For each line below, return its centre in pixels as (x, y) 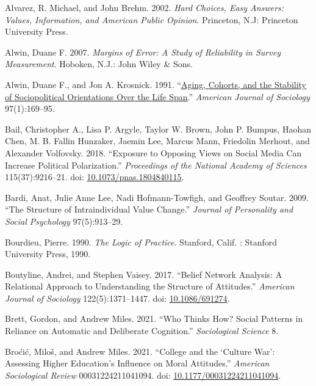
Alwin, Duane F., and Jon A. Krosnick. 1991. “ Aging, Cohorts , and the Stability (156, 84)
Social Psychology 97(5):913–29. (64, 221)
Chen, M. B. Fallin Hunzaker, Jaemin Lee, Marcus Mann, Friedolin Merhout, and (157, 141)
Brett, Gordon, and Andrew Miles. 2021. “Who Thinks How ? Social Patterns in (154, 319)
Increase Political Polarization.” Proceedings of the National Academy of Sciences (156, 165)
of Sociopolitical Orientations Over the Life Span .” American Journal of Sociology (157, 96)
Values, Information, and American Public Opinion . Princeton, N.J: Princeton (152, 19)
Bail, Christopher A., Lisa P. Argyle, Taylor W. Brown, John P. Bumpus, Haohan (158, 129)
